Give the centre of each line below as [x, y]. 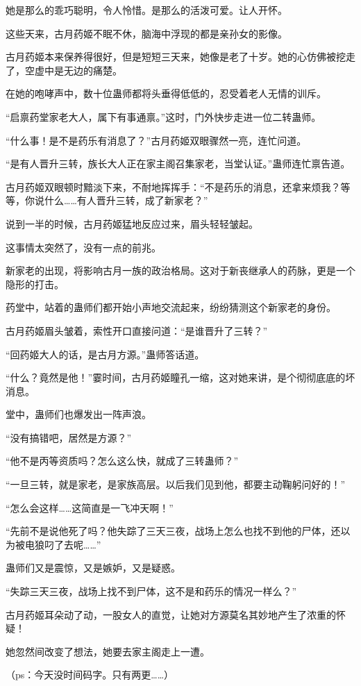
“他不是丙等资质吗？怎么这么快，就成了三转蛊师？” [122, 461]
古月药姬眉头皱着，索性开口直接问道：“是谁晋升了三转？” [137, 330]
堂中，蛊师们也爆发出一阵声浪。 [78, 414]
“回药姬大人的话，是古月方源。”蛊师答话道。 [105, 354]
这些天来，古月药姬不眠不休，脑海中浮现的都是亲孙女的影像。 [146, 33]
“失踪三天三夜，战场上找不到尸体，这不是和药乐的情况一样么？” [151, 591]
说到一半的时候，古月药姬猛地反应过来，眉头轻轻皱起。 [132, 223]
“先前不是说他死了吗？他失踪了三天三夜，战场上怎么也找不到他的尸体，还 [173, 531]
